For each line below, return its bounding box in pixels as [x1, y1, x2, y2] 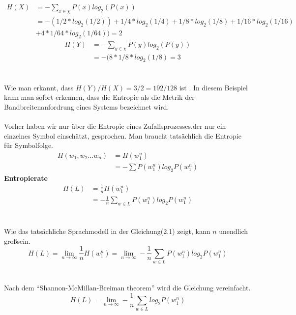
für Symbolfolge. [4, 140, 54, 150]
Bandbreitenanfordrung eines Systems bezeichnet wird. [4, 101, 169, 112]
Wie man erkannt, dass [4, 82, 74, 92]
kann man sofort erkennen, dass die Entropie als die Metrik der [4, 92, 195, 102]
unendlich [219, 226, 248, 236]
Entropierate [4, 172, 48, 183]
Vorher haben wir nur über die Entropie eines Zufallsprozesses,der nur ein [4, 120, 226, 131]
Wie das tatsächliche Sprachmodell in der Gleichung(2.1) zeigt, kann [4, 226, 210, 236]
